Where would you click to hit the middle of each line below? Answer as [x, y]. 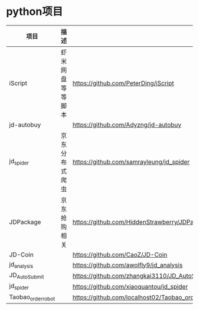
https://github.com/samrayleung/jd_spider [131, 162]
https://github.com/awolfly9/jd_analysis [128, 265]
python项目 [35, 12]
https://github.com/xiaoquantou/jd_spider [130, 286]
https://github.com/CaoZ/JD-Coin [120, 254]
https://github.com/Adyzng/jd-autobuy [127, 125]
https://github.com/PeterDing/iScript [123, 83]
